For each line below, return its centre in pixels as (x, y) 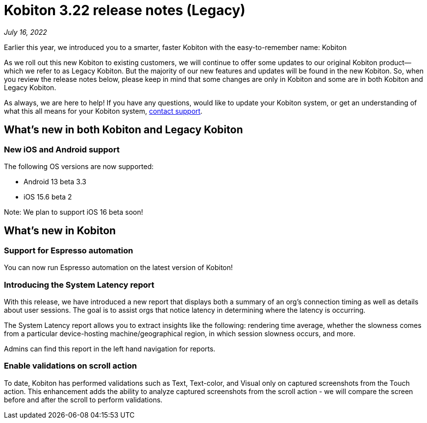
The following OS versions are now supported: (79, 166)
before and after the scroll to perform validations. (83, 399)
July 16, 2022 (25, 32)
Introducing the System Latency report (79, 285)
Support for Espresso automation (69, 250)
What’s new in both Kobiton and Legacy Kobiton (124, 130)
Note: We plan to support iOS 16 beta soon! (74, 212)
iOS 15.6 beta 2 (48, 197)
